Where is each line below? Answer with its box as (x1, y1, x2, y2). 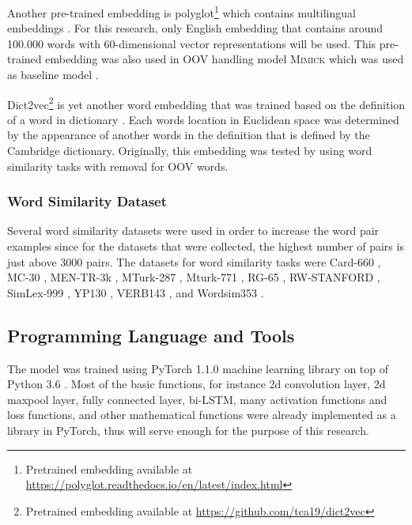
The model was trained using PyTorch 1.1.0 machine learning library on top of (7, 360, 389, 376)
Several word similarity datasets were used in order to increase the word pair (7, 222, 380, 239)
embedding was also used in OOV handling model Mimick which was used (45, 51, 404, 67)
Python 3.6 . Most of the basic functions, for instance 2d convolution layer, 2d (7, 376, 386, 392)
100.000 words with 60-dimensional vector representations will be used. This (7, 35, 376, 51)
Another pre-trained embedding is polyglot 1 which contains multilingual (7, 2, 356, 21)
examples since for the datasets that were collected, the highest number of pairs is (7, 238, 404, 255)
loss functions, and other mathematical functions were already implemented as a (7, 406, 396, 423)
